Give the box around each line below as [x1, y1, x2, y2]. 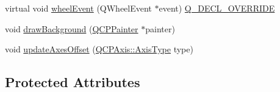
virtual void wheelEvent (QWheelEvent [5, 2, 152, 14]
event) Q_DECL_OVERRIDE [159, 2, 275, 14]
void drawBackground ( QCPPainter [5, 22, 138, 35]
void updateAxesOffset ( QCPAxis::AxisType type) [5, 43, 193, 55]
